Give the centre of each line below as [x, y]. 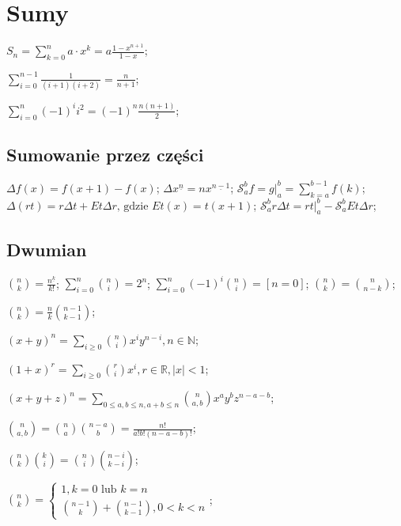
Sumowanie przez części [105, 154]
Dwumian [47, 249]
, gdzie [132, 206]
